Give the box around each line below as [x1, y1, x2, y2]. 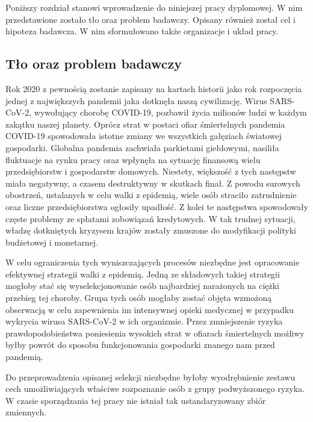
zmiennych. [5, 406, 47, 418]
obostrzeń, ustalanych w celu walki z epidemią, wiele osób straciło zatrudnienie [5, 188, 297, 201]
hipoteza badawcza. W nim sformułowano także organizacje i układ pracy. [5, 25, 279, 37]
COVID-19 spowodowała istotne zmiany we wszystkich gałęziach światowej [5, 129, 282, 142]
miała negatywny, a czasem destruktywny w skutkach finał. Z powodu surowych [5, 176, 300, 189]
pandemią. [5, 350, 44, 363]
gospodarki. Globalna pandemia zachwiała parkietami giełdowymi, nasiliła [5, 141, 279, 154]
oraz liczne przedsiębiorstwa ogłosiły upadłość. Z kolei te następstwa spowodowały [5, 200, 309, 213]
